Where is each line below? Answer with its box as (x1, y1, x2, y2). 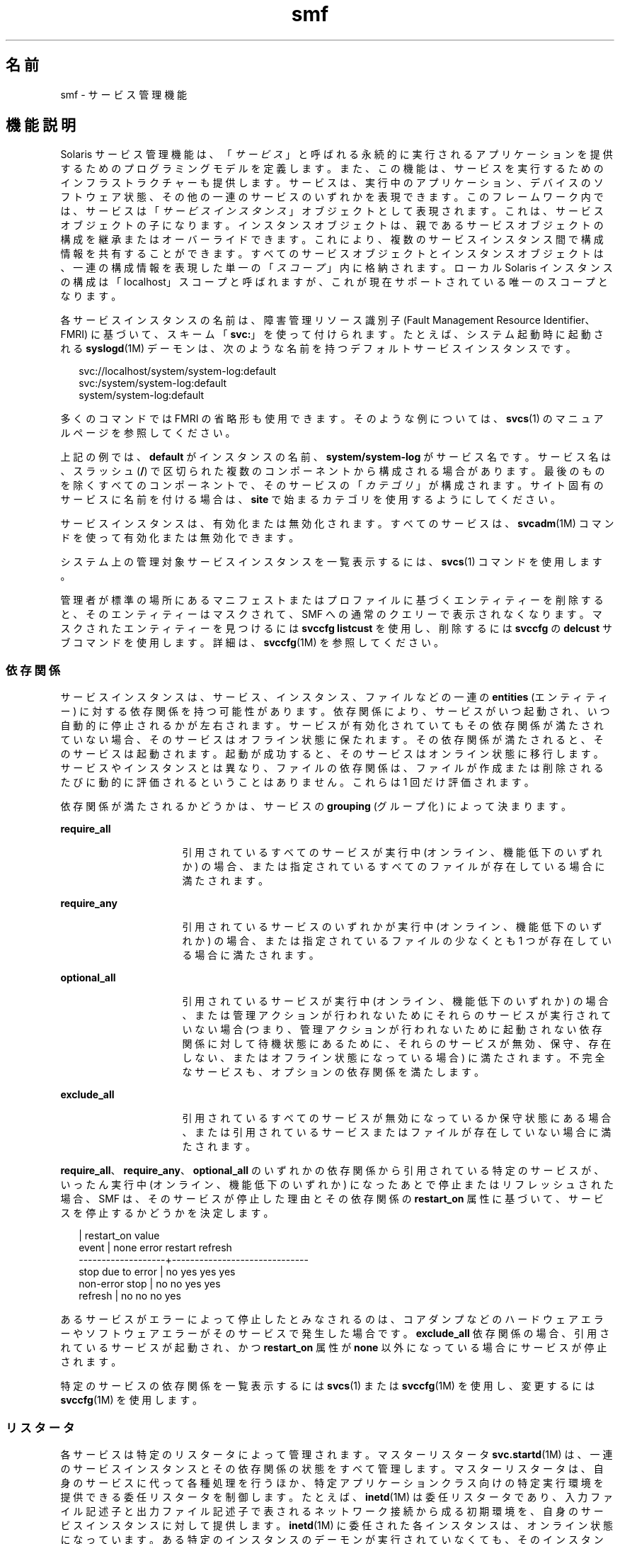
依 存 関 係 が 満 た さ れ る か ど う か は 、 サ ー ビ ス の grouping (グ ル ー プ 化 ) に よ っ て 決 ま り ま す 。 (60, 800, 571, 813)
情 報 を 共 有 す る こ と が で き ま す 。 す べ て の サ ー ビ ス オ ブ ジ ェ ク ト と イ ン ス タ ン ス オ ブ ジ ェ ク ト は (60, 247, 604, 260)
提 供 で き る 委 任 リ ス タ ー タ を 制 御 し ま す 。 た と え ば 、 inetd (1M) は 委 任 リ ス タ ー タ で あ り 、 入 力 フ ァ (60, 1490, 614, 1503)
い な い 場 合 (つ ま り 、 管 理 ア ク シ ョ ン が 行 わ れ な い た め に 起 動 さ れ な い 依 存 (182, 1023, 602, 1036)
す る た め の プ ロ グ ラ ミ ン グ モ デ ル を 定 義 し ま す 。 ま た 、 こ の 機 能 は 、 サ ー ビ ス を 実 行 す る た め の (60, 162, 604, 175)
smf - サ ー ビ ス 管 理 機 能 (60, 88, 188, 101)
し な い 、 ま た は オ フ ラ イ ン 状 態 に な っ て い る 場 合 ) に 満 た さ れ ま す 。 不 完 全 (182, 1052, 605, 1064)
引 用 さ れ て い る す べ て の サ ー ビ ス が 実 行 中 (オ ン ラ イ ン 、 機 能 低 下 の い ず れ (182, 846, 602, 859)
